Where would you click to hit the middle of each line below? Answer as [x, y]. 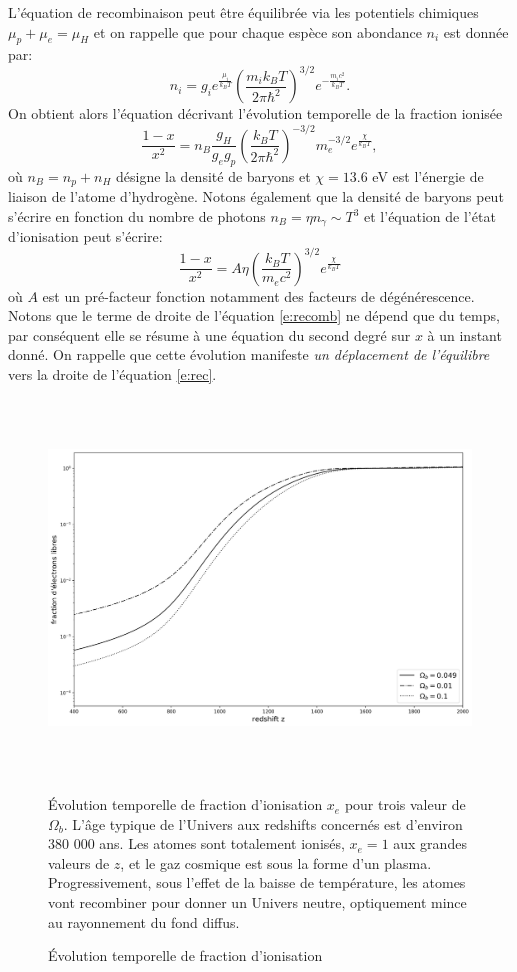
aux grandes [430, 843]
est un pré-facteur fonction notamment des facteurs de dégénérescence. [258, 295]
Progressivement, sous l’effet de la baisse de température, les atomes [257, 882]
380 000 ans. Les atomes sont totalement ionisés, [196, 843]
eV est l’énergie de [428, 175]
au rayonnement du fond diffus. [144, 921]
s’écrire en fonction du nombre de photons [137, 216]
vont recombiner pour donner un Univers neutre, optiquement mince [257, 902]
